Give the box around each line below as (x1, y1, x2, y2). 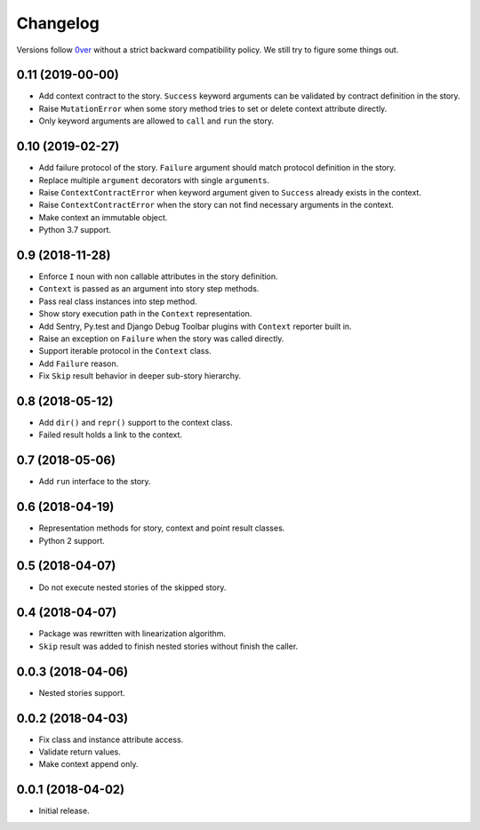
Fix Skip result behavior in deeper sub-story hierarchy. (38, 371, 242, 381)
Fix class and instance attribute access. (38, 734, 184, 745)
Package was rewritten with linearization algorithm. (38, 628, 227, 639)
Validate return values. (38, 746, 122, 757)
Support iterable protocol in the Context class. (38, 346, 212, 356)
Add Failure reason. (38, 358, 119, 369)
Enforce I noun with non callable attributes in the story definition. (38, 271, 279, 282)
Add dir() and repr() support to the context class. (38, 418, 233, 428)
